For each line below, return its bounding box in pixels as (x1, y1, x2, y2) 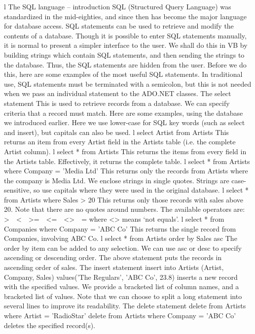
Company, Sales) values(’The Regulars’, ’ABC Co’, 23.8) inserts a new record (4, 271, 238, 282)
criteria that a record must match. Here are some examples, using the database (4, 107, 243, 118)
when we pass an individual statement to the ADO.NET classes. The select (4, 88, 231, 99)
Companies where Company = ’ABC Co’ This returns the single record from (4, 223, 236, 234)
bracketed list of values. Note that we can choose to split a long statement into (4, 291, 242, 301)
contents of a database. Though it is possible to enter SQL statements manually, (4, 30, 247, 40)
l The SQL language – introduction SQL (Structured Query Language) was (4, 1, 231, 11)
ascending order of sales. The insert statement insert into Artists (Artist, (4, 262, 224, 272)
